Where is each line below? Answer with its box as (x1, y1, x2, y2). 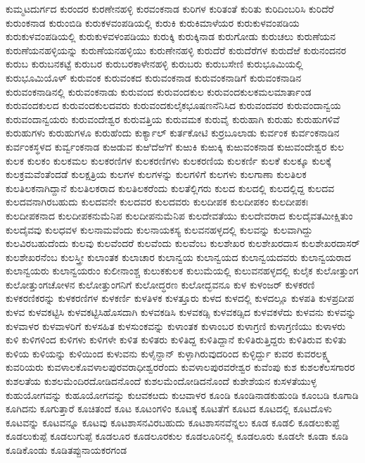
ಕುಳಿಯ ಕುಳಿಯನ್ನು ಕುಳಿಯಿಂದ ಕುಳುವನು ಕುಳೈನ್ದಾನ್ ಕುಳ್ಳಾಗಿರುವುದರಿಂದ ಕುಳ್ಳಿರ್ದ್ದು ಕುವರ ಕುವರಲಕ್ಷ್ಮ (6, 345, 330, 360)
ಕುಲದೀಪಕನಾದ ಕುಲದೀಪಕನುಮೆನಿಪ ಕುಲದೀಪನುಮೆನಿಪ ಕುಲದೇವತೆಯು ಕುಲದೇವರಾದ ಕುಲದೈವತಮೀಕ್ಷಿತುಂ (6, 208, 353, 222)
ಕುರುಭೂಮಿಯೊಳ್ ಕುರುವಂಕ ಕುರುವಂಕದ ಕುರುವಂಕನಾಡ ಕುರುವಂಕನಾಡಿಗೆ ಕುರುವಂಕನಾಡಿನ (6, 70, 302, 84)
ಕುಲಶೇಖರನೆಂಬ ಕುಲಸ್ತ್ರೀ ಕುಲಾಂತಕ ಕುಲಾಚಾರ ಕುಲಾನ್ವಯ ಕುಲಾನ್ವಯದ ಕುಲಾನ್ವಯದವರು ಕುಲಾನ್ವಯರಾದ (6, 249, 352, 264)
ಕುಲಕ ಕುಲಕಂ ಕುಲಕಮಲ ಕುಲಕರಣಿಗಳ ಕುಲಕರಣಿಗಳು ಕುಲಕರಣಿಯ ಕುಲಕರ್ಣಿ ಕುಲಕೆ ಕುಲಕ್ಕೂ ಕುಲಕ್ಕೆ (6, 153, 331, 167)
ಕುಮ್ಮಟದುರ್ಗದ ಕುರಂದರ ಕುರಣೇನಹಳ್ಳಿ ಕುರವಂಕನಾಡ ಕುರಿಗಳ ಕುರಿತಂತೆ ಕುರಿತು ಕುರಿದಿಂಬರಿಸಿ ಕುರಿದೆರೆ (6, 1, 334, 15)
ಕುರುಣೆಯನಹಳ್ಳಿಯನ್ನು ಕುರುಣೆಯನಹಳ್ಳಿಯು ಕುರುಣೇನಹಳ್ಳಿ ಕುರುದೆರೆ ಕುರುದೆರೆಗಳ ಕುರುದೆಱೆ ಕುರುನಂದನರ (6, 42, 347, 57)
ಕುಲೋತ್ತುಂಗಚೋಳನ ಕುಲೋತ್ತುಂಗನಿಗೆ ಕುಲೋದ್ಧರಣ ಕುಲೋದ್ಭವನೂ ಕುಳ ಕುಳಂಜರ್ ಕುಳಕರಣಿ (6, 277, 315, 291)
